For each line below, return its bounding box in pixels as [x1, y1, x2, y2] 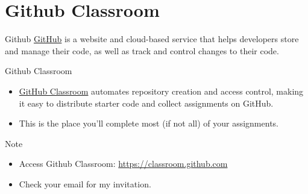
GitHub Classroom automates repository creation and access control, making [19, 84, 304, 97]
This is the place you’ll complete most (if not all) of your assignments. [19, 117, 278, 130]
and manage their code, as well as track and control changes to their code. [5, 44, 279, 57]
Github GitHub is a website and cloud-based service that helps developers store [5, 33, 299, 45]
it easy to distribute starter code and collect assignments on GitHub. [19, 96, 274, 109]
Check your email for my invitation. [19, 177, 151, 190]
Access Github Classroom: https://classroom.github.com [19, 157, 228, 170]
